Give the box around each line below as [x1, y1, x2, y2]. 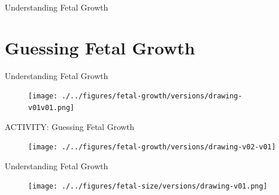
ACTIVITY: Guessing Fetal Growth [5, 120, 135, 132]
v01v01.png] [28, 103, 74, 112]
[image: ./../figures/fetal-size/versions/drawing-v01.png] [28, 182, 268, 191]
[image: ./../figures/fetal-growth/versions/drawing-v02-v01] [28, 143, 276, 152]
